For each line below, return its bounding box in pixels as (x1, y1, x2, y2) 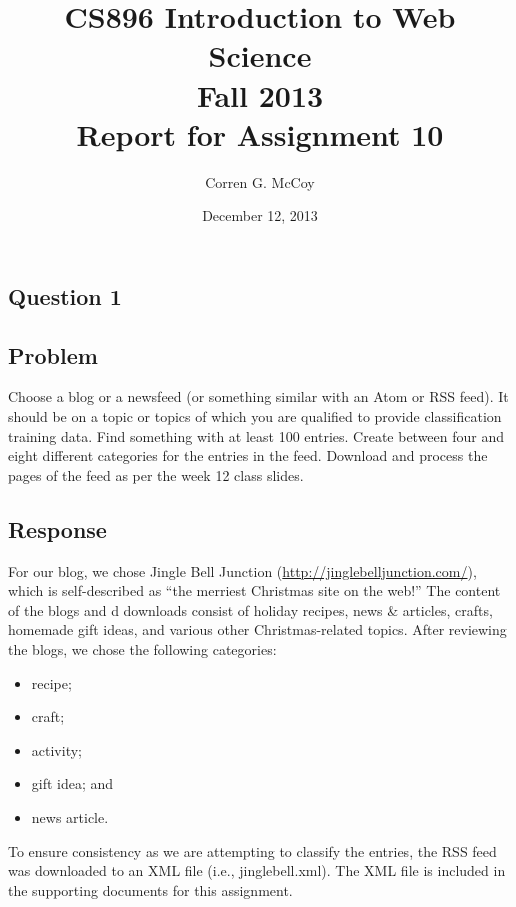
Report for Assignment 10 (76, 113, 444, 154)
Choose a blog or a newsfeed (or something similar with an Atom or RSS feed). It (8, 386, 509, 407)
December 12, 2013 (202, 205, 318, 226)
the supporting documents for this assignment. (8, 879, 293, 900)
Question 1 (8, 280, 122, 311)
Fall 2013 (196, 74, 324, 115)
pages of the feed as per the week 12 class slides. (8, 464, 304, 485)
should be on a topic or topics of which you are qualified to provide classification (8, 406, 502, 427)
